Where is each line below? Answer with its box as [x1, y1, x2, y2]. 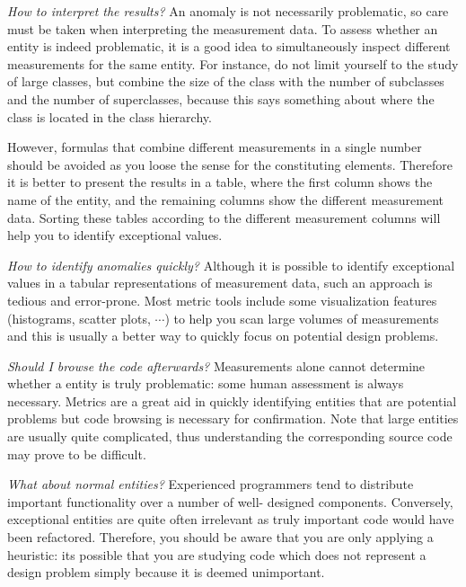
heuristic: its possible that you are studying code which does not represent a [7, 545, 426, 564]
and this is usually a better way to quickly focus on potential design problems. [7, 326, 439, 345]
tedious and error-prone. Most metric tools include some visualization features [7, 290, 437, 309]
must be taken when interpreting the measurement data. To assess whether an [7, 19, 438, 38]
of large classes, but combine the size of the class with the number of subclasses [7, 72, 444, 91]
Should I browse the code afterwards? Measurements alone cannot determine [7, 356, 426, 375]
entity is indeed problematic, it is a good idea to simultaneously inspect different [7, 37, 451, 56]
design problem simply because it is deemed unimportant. [7, 563, 325, 582]
